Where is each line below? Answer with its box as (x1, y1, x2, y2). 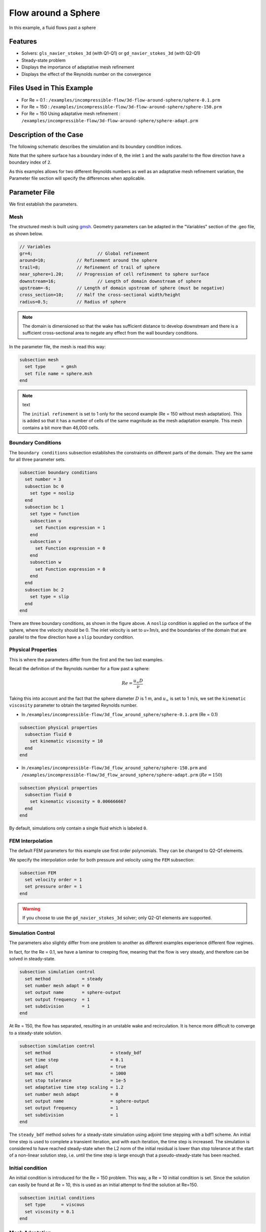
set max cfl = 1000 (25, 1071, 127, 1076)
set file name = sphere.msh (25, 371, 93, 376)
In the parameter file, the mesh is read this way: (9, 343, 106, 349)
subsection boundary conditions (19, 470, 98, 476)
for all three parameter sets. (9, 456, 66, 463)
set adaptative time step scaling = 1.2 (25, 1085, 124, 1090)
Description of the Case (9, 131, 84, 139)
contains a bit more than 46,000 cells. (22, 424, 100, 431)
